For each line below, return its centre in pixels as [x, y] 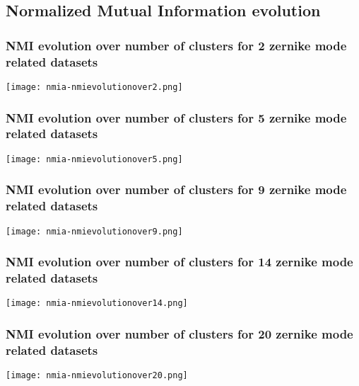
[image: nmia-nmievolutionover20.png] [97, 376]
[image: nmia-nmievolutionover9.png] [94, 231]
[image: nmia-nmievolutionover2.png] [94, 87]
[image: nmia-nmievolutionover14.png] [97, 303]
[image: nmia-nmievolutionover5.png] [94, 159]
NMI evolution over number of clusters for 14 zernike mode [179, 262]
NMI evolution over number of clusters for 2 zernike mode [176, 45]
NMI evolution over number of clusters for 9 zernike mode [176, 189]
